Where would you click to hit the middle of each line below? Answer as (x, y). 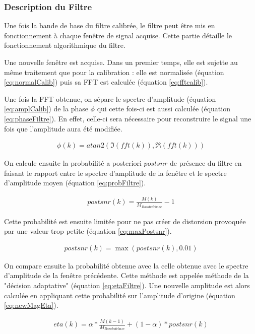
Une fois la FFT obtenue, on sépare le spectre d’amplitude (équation (110, 98)
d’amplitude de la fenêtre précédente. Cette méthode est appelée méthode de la (126, 275)
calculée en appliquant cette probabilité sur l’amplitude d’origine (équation (120, 295)
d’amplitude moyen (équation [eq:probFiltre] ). (75, 183)
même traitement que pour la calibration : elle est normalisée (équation (114, 72)
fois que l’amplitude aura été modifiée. (63, 128)
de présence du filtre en (206, 163)
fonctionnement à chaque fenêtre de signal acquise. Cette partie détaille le (118, 35)
